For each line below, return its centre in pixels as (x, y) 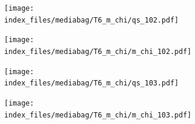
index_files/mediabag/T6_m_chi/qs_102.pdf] (92, 20)
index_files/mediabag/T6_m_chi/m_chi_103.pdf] (98, 115)
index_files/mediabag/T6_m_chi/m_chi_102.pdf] (98, 51)
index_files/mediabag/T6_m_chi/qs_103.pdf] (92, 83)
